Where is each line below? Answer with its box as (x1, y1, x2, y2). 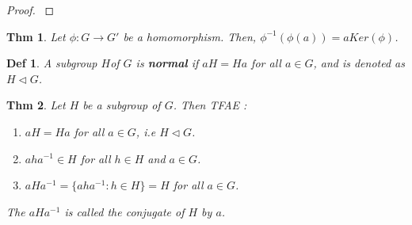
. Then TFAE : (173, 97, 247, 113)
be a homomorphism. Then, (123, 28, 257, 44)
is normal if (135, 55, 199, 71)
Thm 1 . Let (6, 28, 66, 44)
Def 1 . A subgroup (6, 55, 97, 71)
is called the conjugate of (64, 203, 185, 219)
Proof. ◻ (6, 2, 55, 17)
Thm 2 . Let (6, 97, 66, 113)
